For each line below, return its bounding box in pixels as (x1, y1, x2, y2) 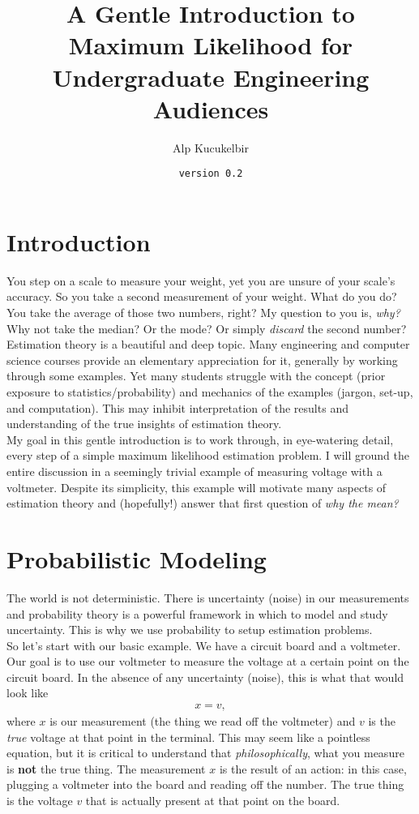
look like (6, 684, 49, 701)
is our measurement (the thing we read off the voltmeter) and (49, 713, 356, 730)
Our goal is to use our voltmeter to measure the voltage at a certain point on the (6, 653, 409, 670)
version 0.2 (178, 168, 243, 180)
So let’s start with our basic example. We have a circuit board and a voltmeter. (6, 636, 401, 653)
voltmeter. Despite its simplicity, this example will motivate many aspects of (6, 478, 387, 495)
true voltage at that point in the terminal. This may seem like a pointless (6, 728, 370, 745)
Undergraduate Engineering (52, 60, 370, 93)
